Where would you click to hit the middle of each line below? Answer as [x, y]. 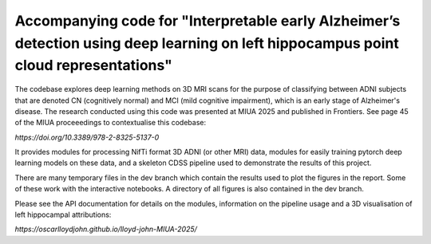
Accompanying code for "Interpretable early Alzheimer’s [208, 21]
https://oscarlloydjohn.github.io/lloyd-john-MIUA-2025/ [106, 229]
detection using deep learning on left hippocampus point [207, 43]
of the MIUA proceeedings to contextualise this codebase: [111, 123]
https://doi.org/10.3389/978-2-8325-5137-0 [87, 137]
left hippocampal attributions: [63, 214]
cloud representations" [94, 66]
